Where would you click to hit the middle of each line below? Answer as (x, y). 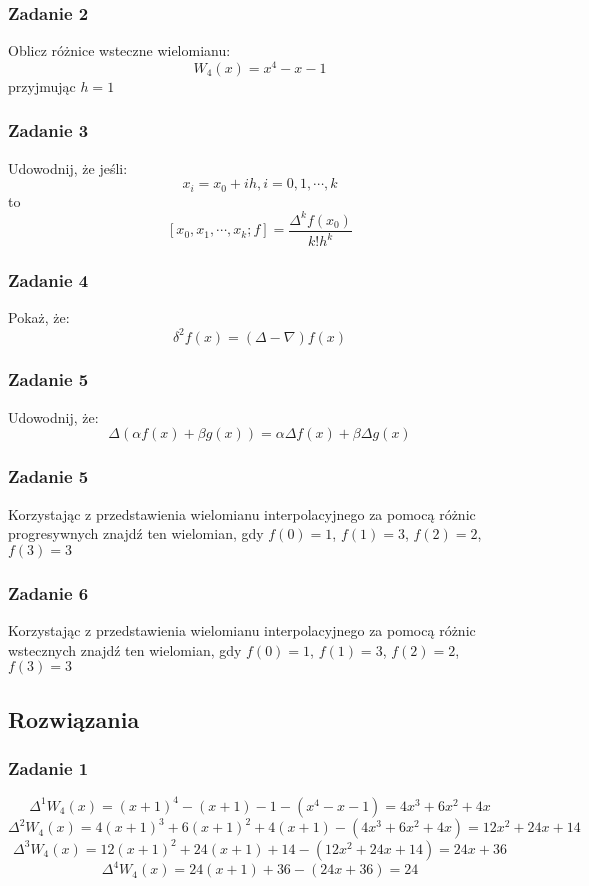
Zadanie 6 (48, 592)
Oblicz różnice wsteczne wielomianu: (119, 50)
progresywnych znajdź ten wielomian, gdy (136, 533)
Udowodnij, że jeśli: (68, 167)
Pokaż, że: (39, 317)
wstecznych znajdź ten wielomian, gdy (125, 649)
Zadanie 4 (48, 280)
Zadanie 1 (48, 767)
